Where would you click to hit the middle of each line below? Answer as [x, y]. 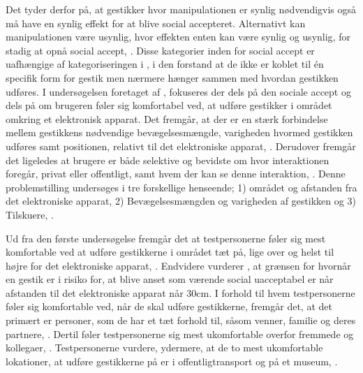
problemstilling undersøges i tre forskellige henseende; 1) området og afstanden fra [181, 187]
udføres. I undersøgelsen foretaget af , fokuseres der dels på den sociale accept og [178, 91]
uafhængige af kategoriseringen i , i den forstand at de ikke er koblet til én [165, 64]
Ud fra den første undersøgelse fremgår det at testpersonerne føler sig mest [166, 238]
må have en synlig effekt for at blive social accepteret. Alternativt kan [156, 23]
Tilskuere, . [30, 214]
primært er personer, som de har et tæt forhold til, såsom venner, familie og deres [181, 320]
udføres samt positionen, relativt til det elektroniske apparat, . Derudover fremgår [181, 146]
